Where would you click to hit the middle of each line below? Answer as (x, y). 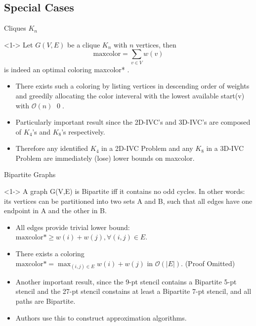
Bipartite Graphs (30, 174)
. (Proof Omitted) (208, 263)
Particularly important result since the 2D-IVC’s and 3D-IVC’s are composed (133, 122)
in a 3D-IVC (225, 148)
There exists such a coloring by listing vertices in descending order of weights (132, 86)
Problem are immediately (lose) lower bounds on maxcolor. (105, 158)
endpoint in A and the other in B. (55, 210)
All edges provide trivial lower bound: (73, 227)
